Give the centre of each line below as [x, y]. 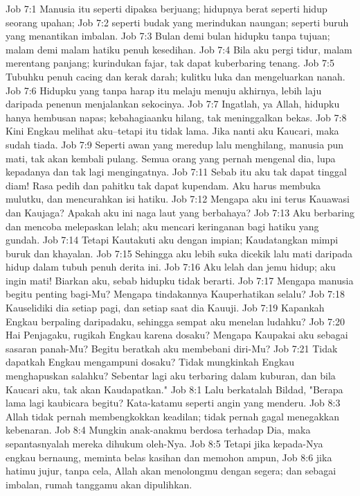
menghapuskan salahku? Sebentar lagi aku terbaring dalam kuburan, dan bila [171, 376]
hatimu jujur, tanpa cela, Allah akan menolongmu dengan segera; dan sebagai [171, 471]
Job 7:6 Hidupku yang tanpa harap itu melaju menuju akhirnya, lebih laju [164, 90]
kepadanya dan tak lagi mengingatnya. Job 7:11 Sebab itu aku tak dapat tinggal [176, 172]
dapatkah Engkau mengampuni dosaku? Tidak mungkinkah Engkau [150, 362]
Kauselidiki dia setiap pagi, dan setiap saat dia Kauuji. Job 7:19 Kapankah [165, 308]
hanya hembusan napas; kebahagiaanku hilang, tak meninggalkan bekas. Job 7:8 [176, 117]
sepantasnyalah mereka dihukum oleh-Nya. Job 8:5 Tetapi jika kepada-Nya [164, 443]
